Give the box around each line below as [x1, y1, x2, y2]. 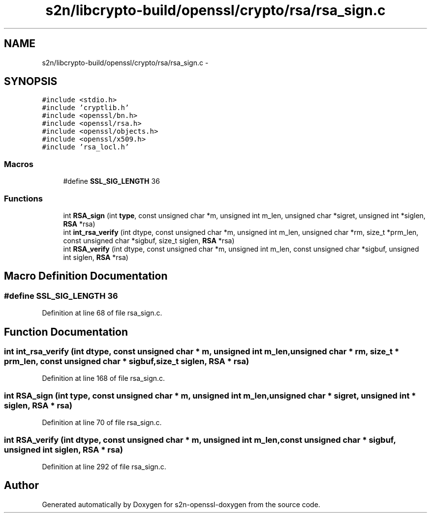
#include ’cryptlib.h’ [42, 104, 129, 112]
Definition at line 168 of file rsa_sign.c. [42, 374, 165, 383]
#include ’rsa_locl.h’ [42, 143, 129, 151]
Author [4, 479, 39, 492]
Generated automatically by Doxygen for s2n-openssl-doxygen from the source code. [42, 500, 320, 509]
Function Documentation [4, 325, 128, 338]
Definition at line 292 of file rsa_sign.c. [42, 462, 166, 471]
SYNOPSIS [4, 75, 58, 88]
